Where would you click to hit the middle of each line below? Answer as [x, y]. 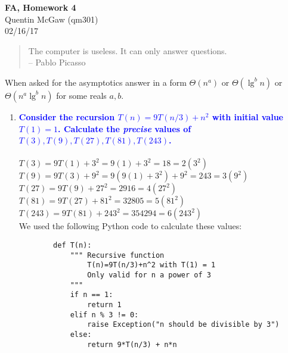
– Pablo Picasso [57, 62]
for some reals [81, 95]
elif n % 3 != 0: [104, 315]
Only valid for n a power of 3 [149, 275]
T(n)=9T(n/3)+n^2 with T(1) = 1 [151, 265]
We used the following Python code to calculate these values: [130, 226]
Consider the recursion [67, 116]
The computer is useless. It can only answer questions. [128, 50]
